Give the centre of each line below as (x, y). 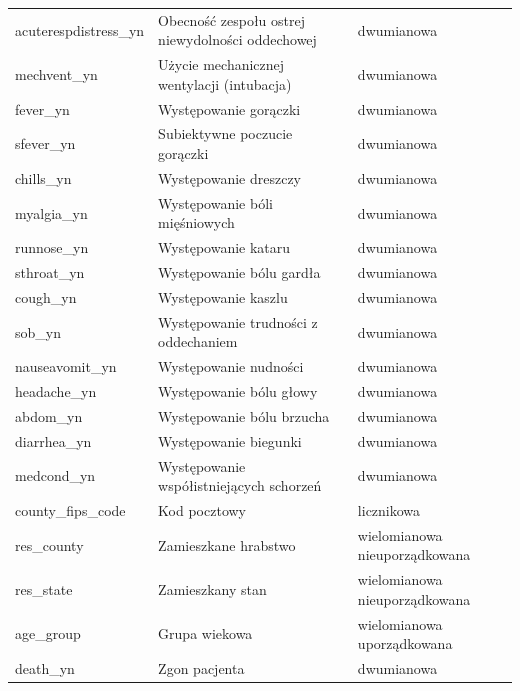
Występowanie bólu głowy (238, 391)
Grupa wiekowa (205, 633)
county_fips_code (70, 509)
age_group (48, 633)
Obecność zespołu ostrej (232, 19)
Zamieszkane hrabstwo (227, 544)
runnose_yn (52, 247)
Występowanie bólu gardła (239, 272)
